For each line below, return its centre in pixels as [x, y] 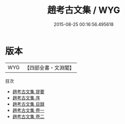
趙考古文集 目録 [28, 104]
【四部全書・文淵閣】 [50, 68]
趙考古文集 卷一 [28, 110]
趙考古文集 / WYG [84, 10]
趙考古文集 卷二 [28, 116]
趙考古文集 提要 [28, 91]
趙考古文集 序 [26, 98]
